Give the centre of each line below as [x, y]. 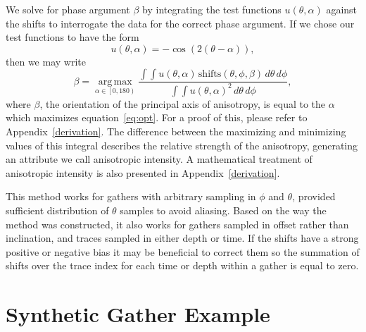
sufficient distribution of [57, 210]
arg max [115, 81]
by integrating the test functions [212, 9]
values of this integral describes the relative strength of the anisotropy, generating [182, 145]
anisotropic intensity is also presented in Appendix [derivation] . [143, 172]
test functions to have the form [72, 37]
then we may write [46, 61]
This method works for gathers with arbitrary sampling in [131, 196]
